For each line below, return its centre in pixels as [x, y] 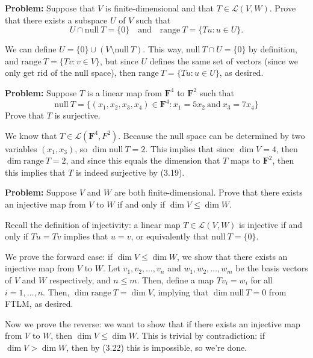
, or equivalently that [170, 236]
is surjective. [77, 115]
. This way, [163, 49]
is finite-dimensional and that [160, 8]
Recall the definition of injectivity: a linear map [93, 224]
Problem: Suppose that [50, 8]
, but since [119, 60]
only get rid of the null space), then [70, 73]
